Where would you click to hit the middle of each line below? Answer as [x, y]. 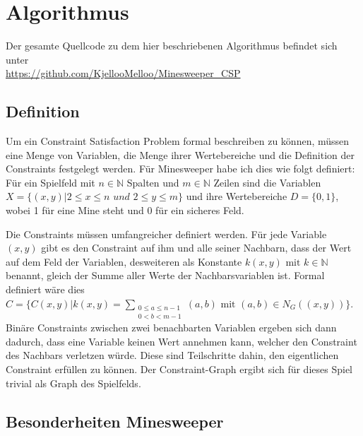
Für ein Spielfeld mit [50, 182]
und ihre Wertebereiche [237, 196]
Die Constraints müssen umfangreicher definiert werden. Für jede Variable [166, 234]
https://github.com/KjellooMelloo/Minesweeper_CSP [123, 73]
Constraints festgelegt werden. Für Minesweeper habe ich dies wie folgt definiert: [180, 169]
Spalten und [153, 182]
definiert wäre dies [45, 289]
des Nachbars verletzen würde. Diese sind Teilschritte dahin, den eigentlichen [172, 355]
